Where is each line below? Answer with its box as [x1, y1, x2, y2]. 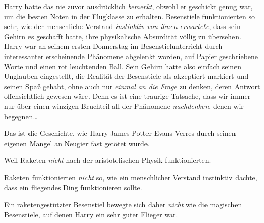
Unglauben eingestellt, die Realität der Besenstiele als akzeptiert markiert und [4, 71, 249, 81]
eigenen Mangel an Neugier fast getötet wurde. [4, 137, 150, 148]
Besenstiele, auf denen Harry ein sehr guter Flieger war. [4, 209, 178, 219]
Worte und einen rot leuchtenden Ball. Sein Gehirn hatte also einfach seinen [4, 61, 242, 71]
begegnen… [4, 110, 38, 121]
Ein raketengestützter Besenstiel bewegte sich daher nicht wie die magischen [4, 199, 242, 210]
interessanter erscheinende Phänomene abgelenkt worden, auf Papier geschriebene [4, 50, 258, 61]
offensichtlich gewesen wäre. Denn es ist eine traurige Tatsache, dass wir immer [4, 91, 251, 101]
